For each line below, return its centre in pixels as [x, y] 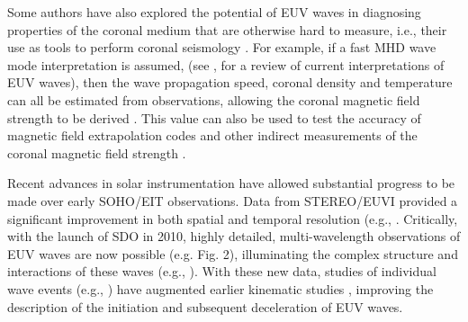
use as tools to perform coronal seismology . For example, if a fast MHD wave [222, 47]
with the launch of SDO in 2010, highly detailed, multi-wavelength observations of [234, 236]
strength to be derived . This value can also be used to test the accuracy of [214, 117]
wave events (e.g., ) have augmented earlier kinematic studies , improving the [220, 288]
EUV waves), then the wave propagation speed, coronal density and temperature [230, 82]
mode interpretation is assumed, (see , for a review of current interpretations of [226, 64]
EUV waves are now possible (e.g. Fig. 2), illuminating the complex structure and [233, 253]
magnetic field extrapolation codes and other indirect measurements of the [212, 135]
